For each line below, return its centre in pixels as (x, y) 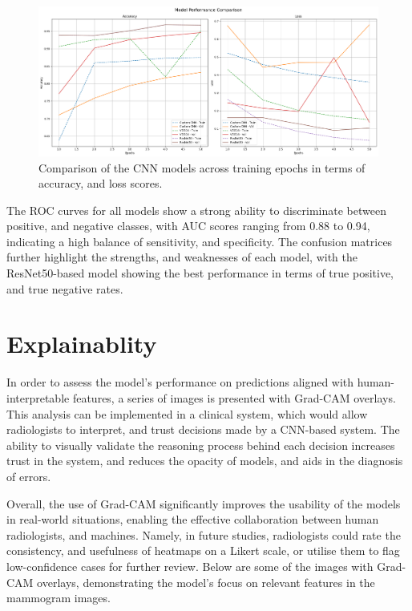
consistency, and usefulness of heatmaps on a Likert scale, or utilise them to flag (203, 550)
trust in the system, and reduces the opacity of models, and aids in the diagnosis (205, 461)
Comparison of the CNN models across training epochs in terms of (202, 167)
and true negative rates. (65, 288)
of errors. (29, 476)
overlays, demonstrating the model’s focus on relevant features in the (206, 582)
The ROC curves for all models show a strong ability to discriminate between (196, 210)
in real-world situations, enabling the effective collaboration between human (193, 519)
